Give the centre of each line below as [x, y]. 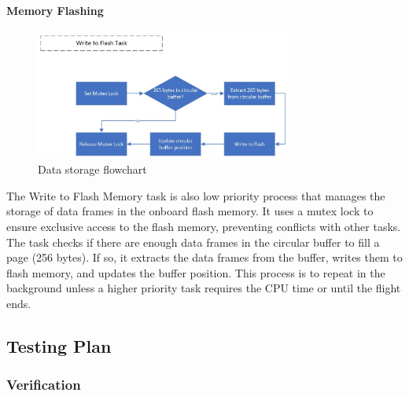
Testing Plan [59, 345]
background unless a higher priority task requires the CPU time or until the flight [204, 288]
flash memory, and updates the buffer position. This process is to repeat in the [196, 272]
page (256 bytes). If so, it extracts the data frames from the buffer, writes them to [204, 257]
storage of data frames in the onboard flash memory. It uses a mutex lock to [190, 211]
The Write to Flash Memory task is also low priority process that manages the [196, 195]
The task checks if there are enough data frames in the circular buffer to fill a [193, 242]
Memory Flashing [55, 10]
